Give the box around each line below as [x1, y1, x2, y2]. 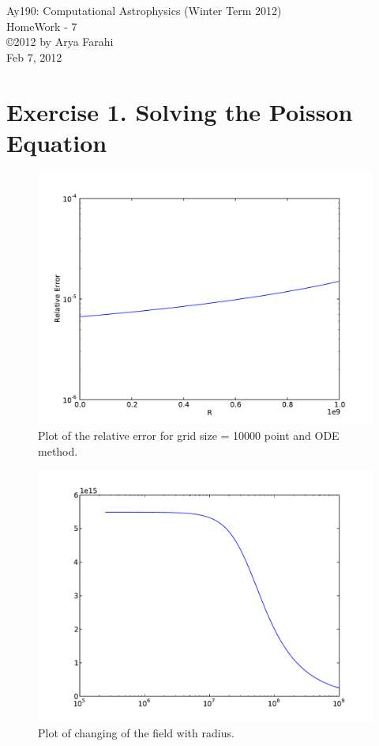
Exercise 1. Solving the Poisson [6, 95, 353, 127]
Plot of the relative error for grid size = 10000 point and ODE [38, 427, 340, 444]
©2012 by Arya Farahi [6, 33, 114, 50]
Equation [6, 126, 107, 158]
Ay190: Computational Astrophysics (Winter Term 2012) [6, 2, 282, 18]
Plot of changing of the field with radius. [38, 725, 235, 741]
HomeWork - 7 [6, 17, 77, 34]
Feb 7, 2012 [6, 48, 62, 65]
